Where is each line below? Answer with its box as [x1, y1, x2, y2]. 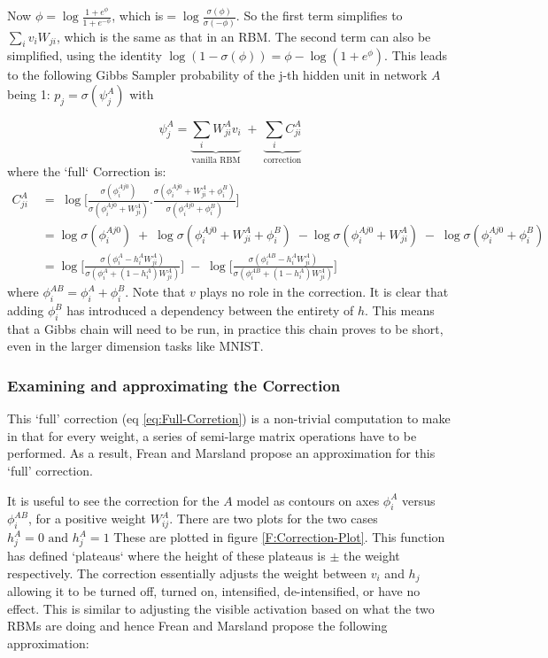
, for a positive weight [27, 509, 147, 528]
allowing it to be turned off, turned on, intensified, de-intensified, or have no [7, 581, 421, 600]
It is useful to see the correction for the [7, 491, 220, 509]
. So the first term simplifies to [235, 6, 403, 25]
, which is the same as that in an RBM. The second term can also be [57, 27, 431, 45]
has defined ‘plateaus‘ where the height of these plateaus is [7, 546, 326, 564]
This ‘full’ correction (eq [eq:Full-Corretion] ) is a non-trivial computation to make [7, 409, 451, 428]
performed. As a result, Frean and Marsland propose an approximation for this [7, 444, 436, 462]
